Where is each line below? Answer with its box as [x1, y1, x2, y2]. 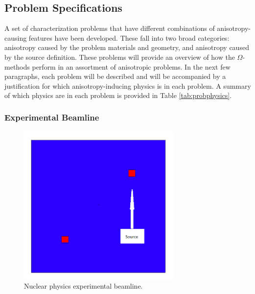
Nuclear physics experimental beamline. [24, 281, 143, 291]
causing [4, 32, 27, 43]
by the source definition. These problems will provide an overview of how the [4, 51, 235, 62]
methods [4, 61, 30, 72]
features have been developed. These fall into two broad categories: [28, 32, 230, 43]
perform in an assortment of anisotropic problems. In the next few [32, 61, 231, 72]
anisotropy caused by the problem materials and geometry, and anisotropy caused [4, 42, 249, 52]
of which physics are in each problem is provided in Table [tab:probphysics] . [4, 90, 232, 100]
